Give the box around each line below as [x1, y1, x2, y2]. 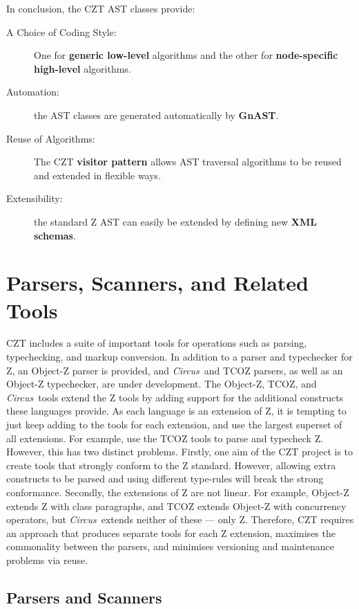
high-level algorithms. [34, 61, 131, 75]
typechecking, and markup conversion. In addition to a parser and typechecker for [6, 349, 353, 364]
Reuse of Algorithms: [6, 131, 95, 145]
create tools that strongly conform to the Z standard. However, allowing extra [6, 457, 336, 472]
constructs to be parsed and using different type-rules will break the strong [6, 471, 324, 486]
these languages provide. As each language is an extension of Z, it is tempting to [6, 403, 347, 418]
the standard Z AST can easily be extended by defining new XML [34, 214, 317, 228]
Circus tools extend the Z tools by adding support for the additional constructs [6, 390, 344, 404]
